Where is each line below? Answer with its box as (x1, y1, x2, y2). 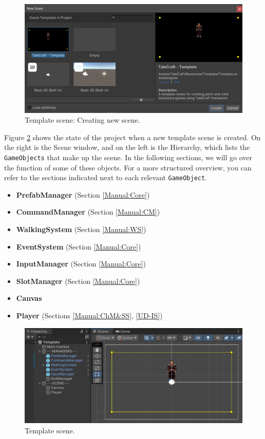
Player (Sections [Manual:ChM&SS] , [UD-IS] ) (16, 310, 163, 321)
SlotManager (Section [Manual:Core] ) (16, 275, 140, 286)
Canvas (16, 293, 42, 303)
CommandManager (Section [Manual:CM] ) (16, 206, 160, 217)
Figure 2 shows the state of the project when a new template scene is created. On (4, 131, 261, 142)
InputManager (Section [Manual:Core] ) (16, 258, 146, 269)
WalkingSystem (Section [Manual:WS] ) (16, 224, 146, 235)
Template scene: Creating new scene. (25, 114, 140, 125)
